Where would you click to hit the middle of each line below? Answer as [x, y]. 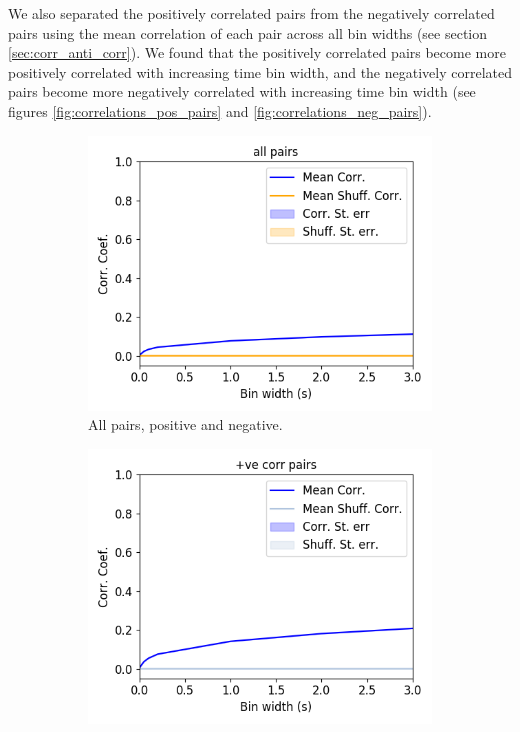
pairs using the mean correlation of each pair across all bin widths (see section [248, 32]
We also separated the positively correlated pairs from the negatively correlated [251, 13]
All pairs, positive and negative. [185, 424]
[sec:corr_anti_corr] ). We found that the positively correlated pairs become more [257, 52]
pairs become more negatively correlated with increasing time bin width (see [242, 91]
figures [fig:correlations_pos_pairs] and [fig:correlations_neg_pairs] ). [220, 110]
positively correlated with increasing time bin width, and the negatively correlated [260, 71]
